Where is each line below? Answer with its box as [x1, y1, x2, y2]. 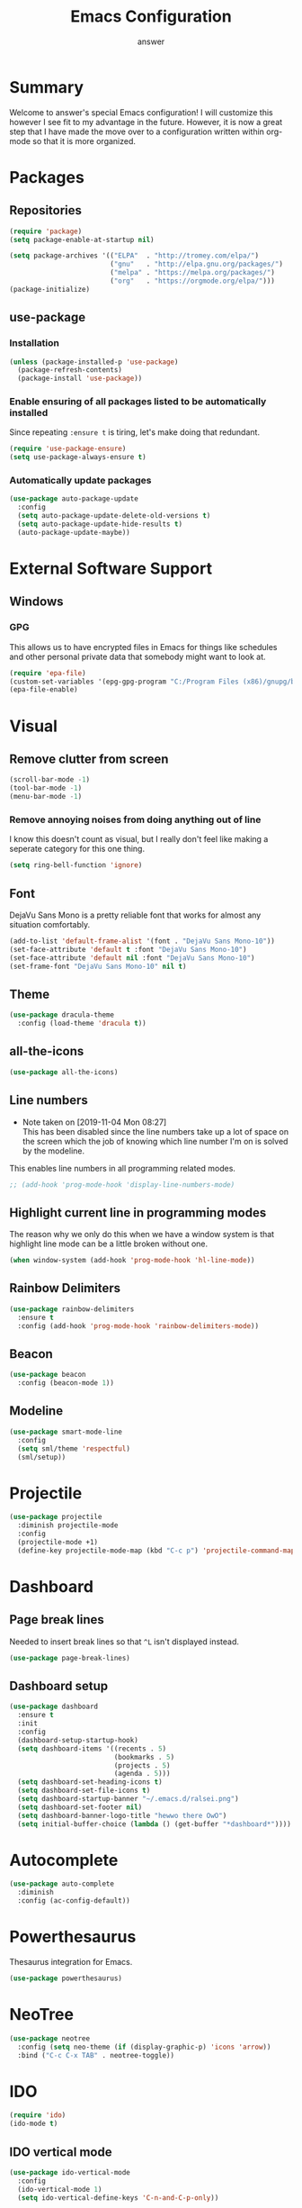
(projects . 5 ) [113, 1760, 171, 1770]
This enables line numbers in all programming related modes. [9, 1163, 236, 1173]
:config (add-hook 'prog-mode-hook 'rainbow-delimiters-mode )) [17, 1321, 259, 1330]
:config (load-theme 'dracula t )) [17, 1019, 147, 1028]
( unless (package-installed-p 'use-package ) [9, 357, 179, 366]
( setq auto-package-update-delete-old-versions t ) [17, 511, 211, 520]
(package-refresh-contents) [17, 366, 123, 375]
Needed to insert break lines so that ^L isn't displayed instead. [9, 1636, 240, 1647]
